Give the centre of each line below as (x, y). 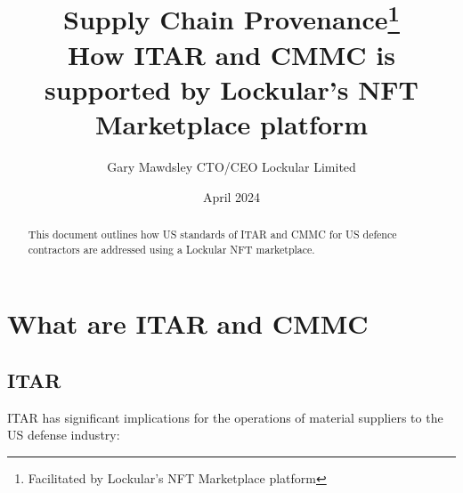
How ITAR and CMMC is (231, 54)
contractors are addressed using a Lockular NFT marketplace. (171, 249)
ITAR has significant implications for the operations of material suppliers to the (225, 417)
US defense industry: (64, 435)
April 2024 (231, 196)
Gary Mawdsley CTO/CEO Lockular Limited (231, 167)
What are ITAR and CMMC (188, 323)
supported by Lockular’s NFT (231, 89)
